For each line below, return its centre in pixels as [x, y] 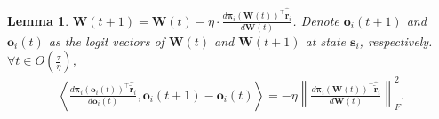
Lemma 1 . [38, 20]
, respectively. [396, 40]
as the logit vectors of [106, 40]
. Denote [316, 20]
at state [326, 40]
